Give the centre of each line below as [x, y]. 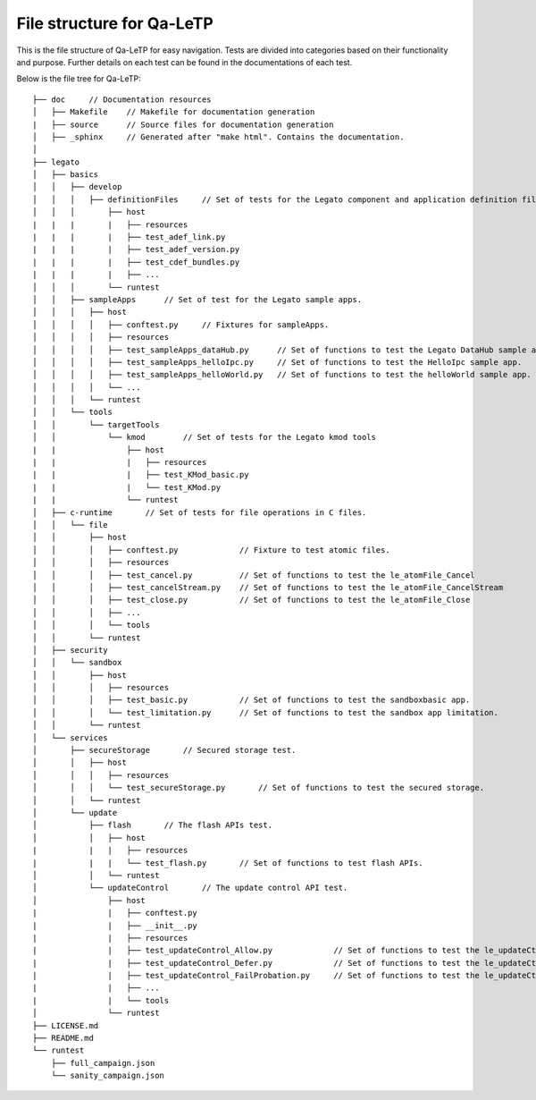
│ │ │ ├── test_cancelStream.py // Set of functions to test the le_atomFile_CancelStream [268, 587]
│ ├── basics [66, 175]
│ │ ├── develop [77, 187]
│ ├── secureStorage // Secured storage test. [164, 750]
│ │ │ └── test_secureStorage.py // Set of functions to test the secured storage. [259, 788]
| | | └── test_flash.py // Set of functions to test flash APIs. [228, 863]
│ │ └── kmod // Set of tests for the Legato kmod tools [205, 437]
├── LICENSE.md [66, 1025]
